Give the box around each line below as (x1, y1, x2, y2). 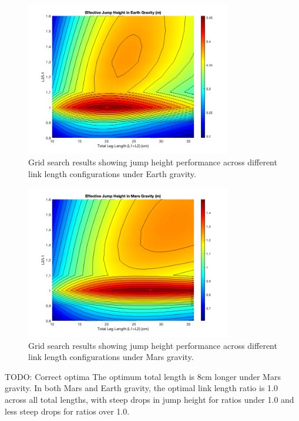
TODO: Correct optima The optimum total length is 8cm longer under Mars (5, 370, 281, 382)
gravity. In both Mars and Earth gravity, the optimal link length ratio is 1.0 (5, 382, 278, 394)
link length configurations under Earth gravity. (28, 168, 196, 179)
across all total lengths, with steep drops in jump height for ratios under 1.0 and (5, 393, 294, 405)
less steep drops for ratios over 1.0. (5, 405, 130, 417)
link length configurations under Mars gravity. (28, 351, 194, 363)
